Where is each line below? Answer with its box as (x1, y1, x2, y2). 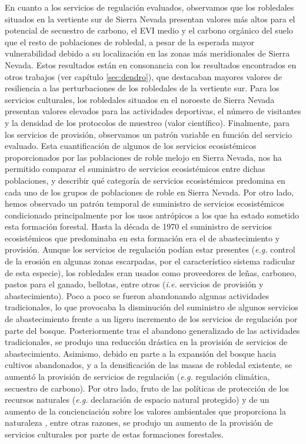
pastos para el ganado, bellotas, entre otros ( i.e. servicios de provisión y (5, 278, 264, 290)
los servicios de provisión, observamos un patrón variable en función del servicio (5, 128, 292, 140)
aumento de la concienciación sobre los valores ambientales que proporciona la (5, 405, 286, 417)
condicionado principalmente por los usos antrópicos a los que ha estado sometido (5, 208, 299, 221)
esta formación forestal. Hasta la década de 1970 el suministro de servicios (5, 220, 272, 233)
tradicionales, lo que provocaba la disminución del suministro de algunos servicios (5, 301, 298, 313)
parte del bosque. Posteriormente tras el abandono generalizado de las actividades (5, 324, 300, 336)
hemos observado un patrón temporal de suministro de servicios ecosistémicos (5, 197, 284, 210)
